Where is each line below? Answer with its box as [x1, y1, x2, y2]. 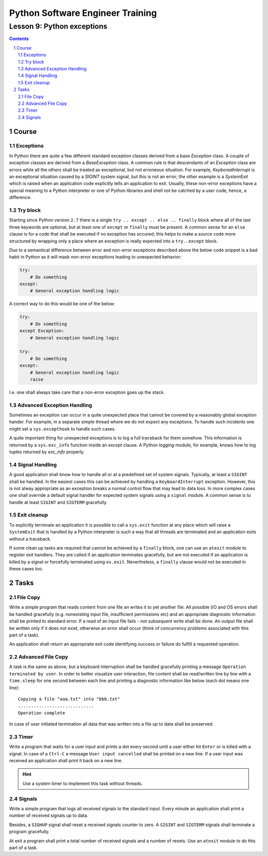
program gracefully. [9, 829, 50, 835]
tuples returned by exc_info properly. [9, 449, 85, 455]
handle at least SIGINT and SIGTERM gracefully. [9, 499, 108, 505]
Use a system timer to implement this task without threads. [22, 780, 143, 786]
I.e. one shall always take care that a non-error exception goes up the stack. [9, 389, 165, 395]
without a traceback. [9, 536, 52, 542]
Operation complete [18, 710, 66, 716]
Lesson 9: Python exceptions [9, 22, 108, 31]
